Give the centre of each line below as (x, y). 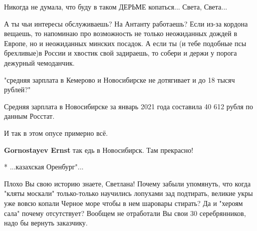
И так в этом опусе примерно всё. (56, 133)
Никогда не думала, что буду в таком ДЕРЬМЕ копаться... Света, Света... (116, 7)
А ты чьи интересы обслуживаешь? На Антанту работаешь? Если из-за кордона (126, 23)
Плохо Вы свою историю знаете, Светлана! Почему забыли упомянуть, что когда (127, 183)
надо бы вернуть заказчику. (46, 223)
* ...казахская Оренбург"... (44, 167)
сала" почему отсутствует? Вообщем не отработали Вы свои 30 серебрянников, (125, 213)
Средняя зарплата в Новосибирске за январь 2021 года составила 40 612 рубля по (129, 106)
